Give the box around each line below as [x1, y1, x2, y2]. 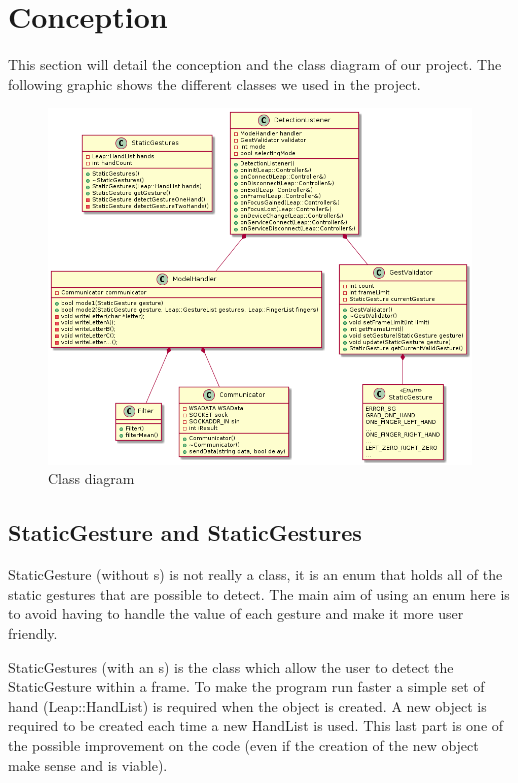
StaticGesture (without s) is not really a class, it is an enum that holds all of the [8, 564, 503, 585]
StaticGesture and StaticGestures [8, 517, 362, 548]
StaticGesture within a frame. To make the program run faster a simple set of [8, 676, 485, 697]
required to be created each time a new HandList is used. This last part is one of [8, 715, 504, 736]
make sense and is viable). [8, 754, 168, 775]
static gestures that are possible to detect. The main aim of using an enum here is [8, 583, 510, 604]
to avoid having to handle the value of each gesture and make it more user [8, 603, 464, 624]
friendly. [8, 623, 58, 644]
